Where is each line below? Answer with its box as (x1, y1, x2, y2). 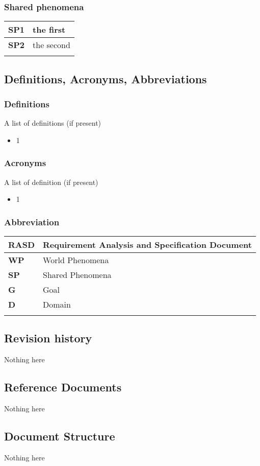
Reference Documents (4, 379, 122, 395)
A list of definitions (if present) (4, 118, 101, 128)
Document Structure (4, 428, 115, 444)
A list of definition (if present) (4, 176, 98, 187)
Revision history (4, 330, 92, 346)
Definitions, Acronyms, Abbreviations (4, 71, 207, 86)
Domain (43, 298, 71, 311)
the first (33, 24, 66, 36)
